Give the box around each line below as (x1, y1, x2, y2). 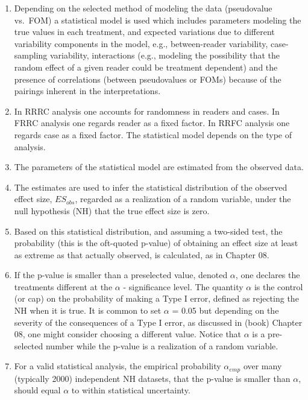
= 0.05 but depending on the (172, 304, 279, 317)
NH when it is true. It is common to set (14, 304, 162, 317)
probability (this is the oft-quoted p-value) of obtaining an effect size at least (14, 237, 298, 249)
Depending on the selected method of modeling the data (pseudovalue (14, 2, 272, 14)
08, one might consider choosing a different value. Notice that (14, 328, 242, 340)
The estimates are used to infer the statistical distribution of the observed (14, 180, 288, 193)
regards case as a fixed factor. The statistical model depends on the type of (14, 128, 292, 141)
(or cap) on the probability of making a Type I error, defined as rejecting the (14, 292, 299, 305)
